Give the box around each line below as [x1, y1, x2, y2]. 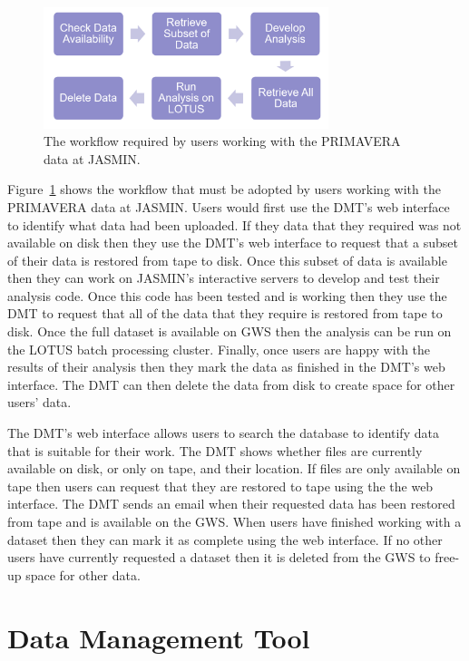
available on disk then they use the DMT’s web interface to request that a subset [7, 233, 458, 252]
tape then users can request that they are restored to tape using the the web [7, 476, 434, 495]
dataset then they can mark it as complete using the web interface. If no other [7, 530, 443, 549]
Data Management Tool [7, 618, 310, 656]
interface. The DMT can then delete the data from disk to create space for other [7, 374, 455, 394]
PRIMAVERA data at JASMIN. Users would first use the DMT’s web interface [7, 197, 450, 216]
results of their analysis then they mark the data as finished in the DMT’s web [7, 357, 445, 376]
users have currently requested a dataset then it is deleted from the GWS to [7, 548, 431, 567]
